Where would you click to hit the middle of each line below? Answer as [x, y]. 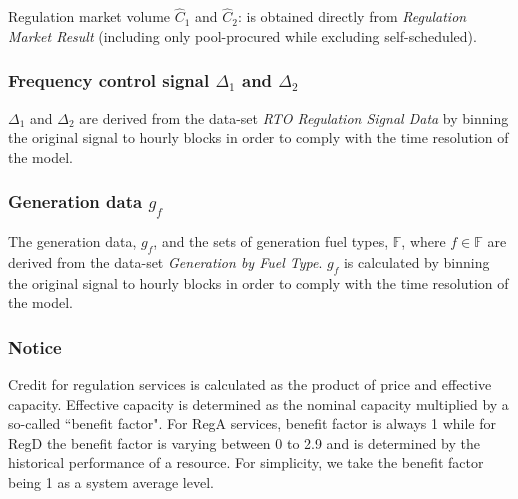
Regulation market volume [89, 16]
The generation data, [72, 240]
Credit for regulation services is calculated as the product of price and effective [250, 383]
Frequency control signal [109, 80]
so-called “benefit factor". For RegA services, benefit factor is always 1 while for [252, 423]
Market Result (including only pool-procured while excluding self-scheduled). [242, 35]
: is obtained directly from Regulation [352, 16]
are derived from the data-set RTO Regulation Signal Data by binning [294, 117]
